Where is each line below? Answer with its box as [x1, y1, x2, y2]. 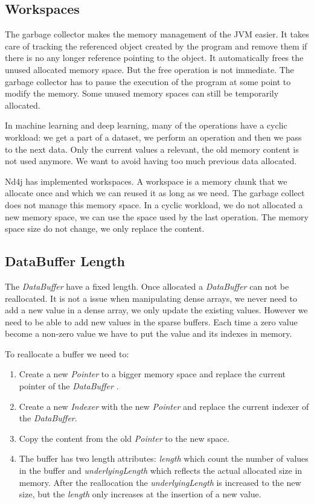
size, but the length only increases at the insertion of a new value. [19, 488, 261, 500]
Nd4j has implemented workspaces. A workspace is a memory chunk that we [5, 174, 287, 187]
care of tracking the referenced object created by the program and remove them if [5, 39, 307, 52]
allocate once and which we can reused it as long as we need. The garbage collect [5, 187, 305, 199]
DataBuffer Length [5, 252, 126, 270]
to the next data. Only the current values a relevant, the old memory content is [5, 142, 299, 155]
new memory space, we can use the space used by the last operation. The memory [5, 210, 309, 223]
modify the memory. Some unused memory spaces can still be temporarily [5, 87, 279, 100]
